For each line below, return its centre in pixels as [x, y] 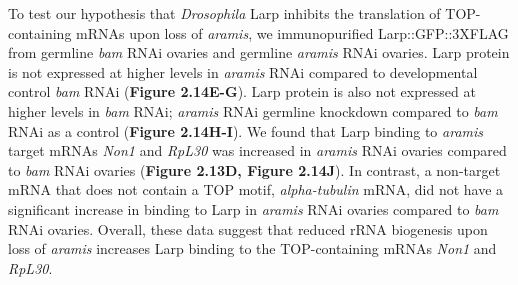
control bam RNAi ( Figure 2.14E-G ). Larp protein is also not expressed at [242, 91]
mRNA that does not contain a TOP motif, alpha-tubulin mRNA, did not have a [256, 189]
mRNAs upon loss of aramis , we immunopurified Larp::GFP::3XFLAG [292, 32]
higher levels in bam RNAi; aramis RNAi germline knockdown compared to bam [253, 110]
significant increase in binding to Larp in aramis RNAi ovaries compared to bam [253, 208]
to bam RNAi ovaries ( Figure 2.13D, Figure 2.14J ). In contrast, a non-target [254, 169]
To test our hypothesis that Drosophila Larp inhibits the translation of [224, 13]
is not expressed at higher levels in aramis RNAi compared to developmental [243, 71]
